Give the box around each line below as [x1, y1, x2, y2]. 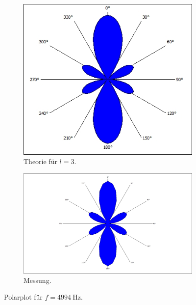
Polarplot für [4, 292, 43, 302]
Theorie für [24, 156, 57, 166]
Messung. [24, 275, 51, 285]
